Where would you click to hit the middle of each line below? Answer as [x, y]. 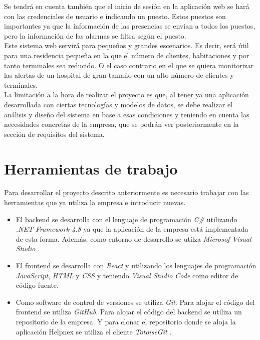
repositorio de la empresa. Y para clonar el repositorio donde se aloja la [126, 321]
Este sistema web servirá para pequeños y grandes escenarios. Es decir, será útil [126, 45]
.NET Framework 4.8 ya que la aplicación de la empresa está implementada [132, 229]
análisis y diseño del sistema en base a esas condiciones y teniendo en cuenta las [127, 114]
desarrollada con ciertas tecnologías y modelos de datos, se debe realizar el [118, 104]
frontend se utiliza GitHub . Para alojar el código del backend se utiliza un [129, 312]
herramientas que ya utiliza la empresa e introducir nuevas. [95, 202]
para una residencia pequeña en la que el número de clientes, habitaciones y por [127, 55]
